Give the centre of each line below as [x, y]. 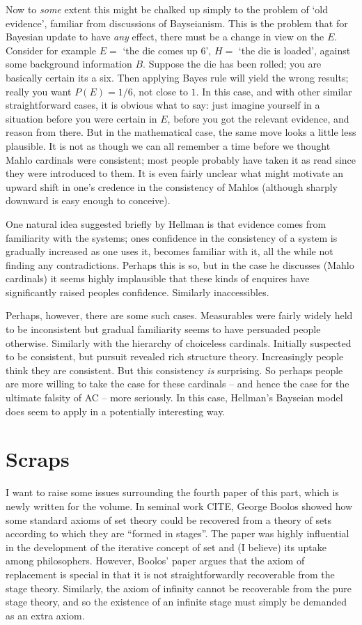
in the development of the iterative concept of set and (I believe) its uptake [166, 547]
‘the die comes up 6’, [167, 50]
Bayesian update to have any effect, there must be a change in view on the [165, 37]
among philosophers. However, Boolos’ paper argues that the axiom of [155, 561]
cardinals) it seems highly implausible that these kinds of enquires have [158, 278]
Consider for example [51, 50]
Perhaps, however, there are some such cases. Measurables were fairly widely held [179, 315]
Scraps [38, 459]
